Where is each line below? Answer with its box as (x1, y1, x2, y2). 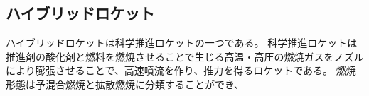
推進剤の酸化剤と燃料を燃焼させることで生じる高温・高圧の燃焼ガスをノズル (6, 49, 364, 64)
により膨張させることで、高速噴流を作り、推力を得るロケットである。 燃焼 (6, 63, 356, 78)
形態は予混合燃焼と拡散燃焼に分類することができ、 (6, 76, 245, 91)
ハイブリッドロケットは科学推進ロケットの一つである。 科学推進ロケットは (6, 35, 358, 50)
